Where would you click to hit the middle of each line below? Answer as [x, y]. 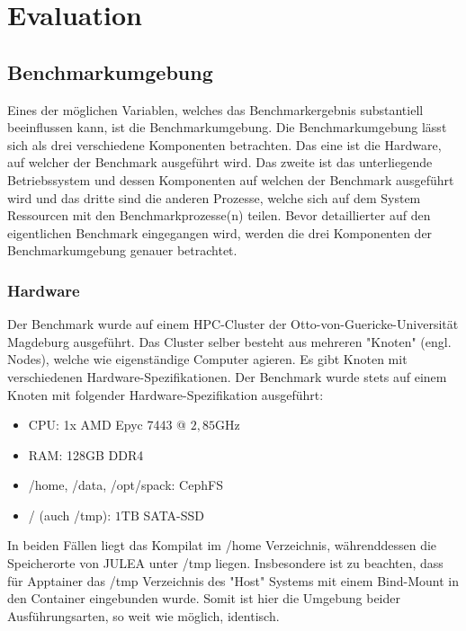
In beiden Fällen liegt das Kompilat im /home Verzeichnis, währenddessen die [222, 545]
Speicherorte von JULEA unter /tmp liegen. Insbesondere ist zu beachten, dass [225, 563]
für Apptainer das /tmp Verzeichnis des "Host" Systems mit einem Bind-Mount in [233, 580]
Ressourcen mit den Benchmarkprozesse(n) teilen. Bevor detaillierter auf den [219, 215]
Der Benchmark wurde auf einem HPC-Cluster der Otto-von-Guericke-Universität [233, 324]
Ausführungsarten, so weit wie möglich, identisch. [143, 615]
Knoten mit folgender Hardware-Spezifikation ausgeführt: [166, 394]
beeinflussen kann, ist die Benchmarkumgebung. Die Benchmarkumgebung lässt [227, 127]
